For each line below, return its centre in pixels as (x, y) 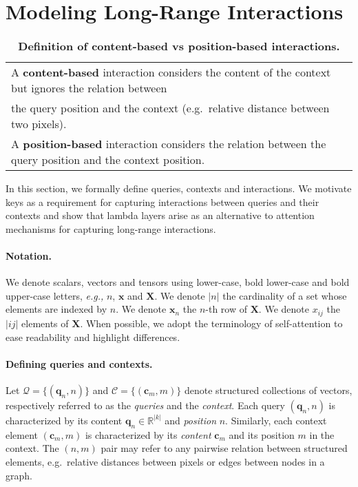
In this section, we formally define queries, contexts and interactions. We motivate (179, 188)
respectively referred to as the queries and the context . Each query (145, 405)
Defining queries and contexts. (79, 363)
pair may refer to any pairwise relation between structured (224, 448)
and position (191, 420)
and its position (262, 434)
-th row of (227, 309)
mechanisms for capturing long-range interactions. (111, 228)
